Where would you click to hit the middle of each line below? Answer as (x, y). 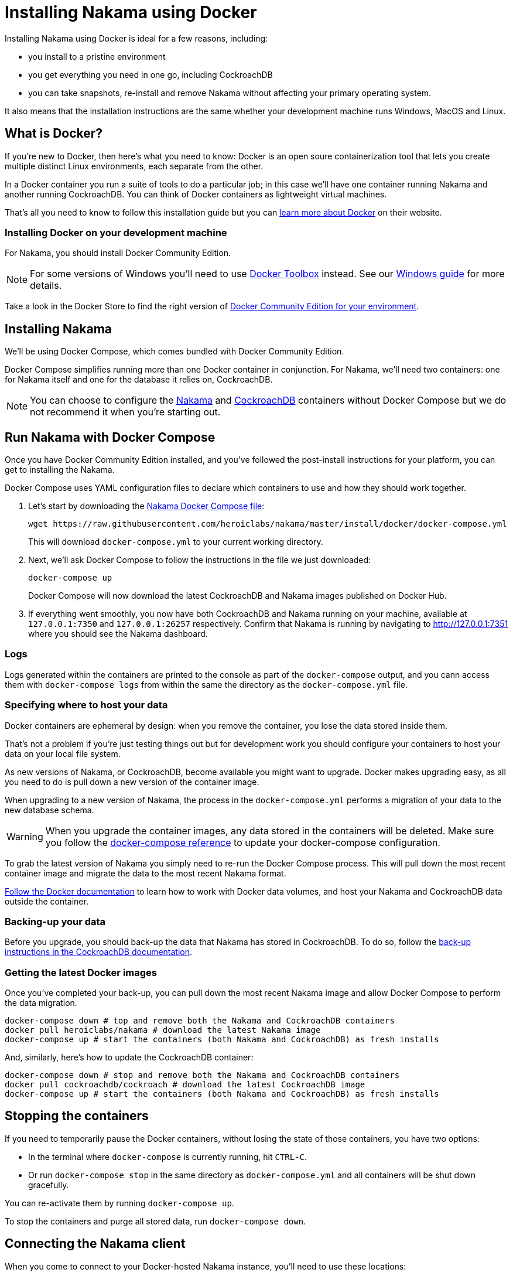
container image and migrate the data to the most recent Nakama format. (146, 873)
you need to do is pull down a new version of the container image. (132, 782)
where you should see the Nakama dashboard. (118, 634)
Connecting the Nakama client (95, 1244)
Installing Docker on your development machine (116, 232)
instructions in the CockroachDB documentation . (99, 952)
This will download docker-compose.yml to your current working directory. (176, 542)
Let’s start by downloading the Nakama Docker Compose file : (146, 506)
